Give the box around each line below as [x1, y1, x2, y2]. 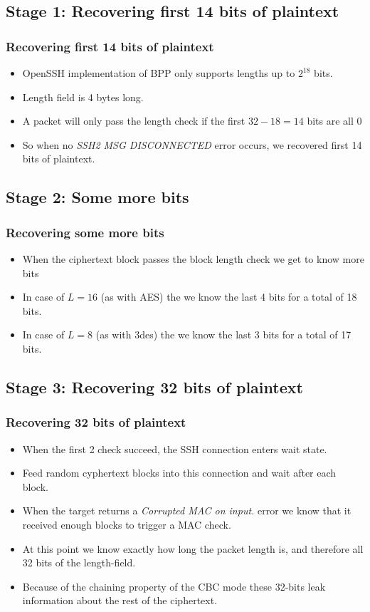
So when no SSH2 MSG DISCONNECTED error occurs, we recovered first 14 [22, 137, 362, 152]
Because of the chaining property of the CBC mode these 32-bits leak [22, 579, 326, 593]
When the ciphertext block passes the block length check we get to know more [22, 251, 364, 266]
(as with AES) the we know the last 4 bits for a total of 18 [100, 289, 357, 304]
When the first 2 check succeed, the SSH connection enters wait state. [22, 441, 327, 456]
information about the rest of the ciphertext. [22, 593, 218, 608]
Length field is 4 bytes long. [22, 89, 144, 104]
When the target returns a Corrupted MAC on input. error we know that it [22, 503, 351, 518]
